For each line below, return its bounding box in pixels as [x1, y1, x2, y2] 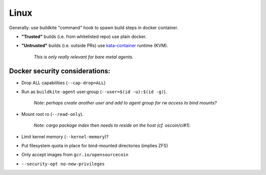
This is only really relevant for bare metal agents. [33, 54, 134, 60]
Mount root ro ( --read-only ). [21, 111, 84, 117]
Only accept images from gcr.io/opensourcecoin [21, 152, 129, 158]
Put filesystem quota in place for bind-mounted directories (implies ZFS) [21, 142, 168, 148]
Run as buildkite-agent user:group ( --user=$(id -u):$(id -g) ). [21, 89, 167, 95]
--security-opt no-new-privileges [21, 161, 105, 167]
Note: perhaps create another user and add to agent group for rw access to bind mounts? [33, 100, 217, 106]
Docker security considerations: [9, 67, 111, 75]
